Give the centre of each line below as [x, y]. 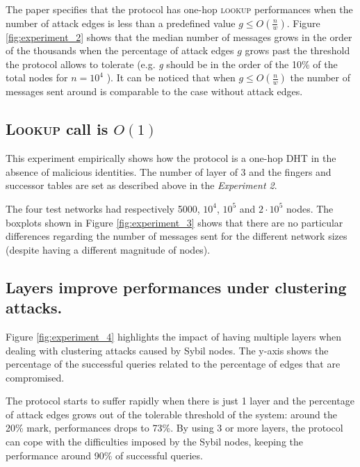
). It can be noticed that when [171, 77]
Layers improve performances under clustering [176, 287]
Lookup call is [57, 129]
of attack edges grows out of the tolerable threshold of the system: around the [171, 414]
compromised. [35, 377]
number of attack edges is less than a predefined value [121, 23]
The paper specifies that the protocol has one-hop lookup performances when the [179, 9]
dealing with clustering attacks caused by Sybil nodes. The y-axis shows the [167, 350]
